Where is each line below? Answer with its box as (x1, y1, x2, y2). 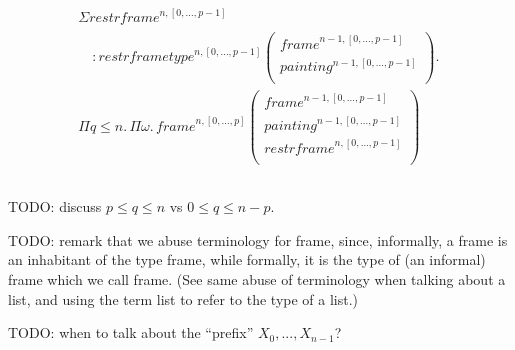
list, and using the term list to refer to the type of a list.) (8, 288, 359, 309)
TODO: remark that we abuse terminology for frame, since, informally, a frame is (8, 229, 508, 250)
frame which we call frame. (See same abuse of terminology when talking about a (8, 268, 506, 289)
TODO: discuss (8, 196, 102, 217)
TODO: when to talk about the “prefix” (8, 322, 254, 343)
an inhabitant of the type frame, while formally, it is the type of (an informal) (8, 249, 486, 270)
